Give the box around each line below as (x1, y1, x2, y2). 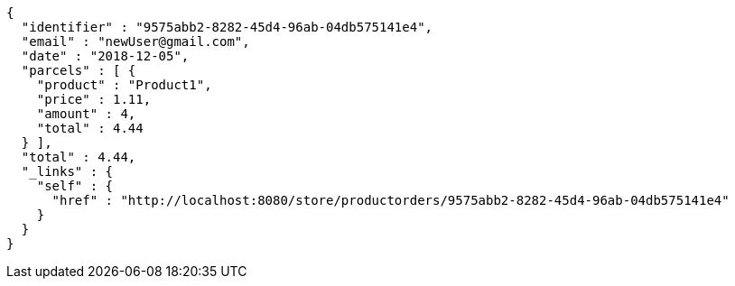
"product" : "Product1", (36, 78, 212, 92)
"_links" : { (21, 164, 114, 179)
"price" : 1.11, (36, 92, 152, 106)
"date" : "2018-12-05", (21, 49, 190, 63)
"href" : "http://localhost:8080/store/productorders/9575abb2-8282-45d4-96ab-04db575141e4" (51, 193, 730, 208)
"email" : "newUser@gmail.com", (21, 34, 250, 49)
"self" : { (36, 179, 114, 193)
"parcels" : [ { (21, 63, 136, 78)
